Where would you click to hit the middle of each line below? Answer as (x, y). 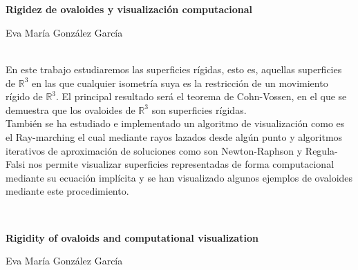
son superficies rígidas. (199, 109)
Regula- (321, 150)
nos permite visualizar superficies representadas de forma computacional (181, 164)
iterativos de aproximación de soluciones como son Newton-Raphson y (154, 150)
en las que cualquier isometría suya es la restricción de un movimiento (180, 83)
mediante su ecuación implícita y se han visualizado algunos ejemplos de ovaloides (179, 177)
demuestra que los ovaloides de (70, 109)
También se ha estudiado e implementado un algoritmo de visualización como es (175, 123)
